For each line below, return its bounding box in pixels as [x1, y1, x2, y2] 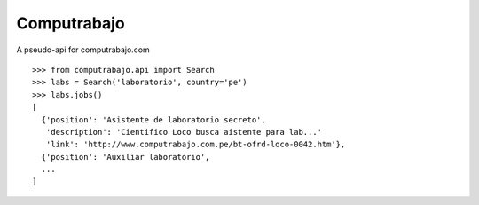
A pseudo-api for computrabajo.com [16, 44, 150, 55]
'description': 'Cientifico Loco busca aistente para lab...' [45, 127, 323, 137]
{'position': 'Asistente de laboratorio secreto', [41, 114, 266, 124]
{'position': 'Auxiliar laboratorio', [41, 152, 210, 162]
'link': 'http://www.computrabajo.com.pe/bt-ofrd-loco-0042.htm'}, [45, 139, 346, 150]
